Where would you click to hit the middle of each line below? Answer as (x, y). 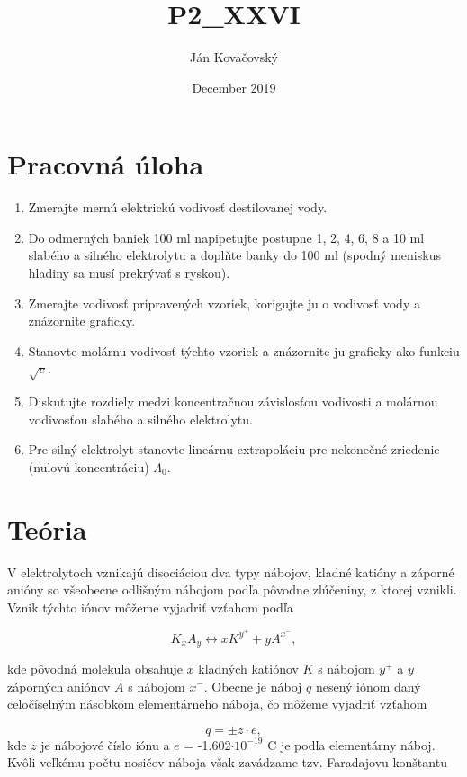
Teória (47, 528)
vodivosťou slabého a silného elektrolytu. (140, 419)
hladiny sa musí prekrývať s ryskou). (129, 273)
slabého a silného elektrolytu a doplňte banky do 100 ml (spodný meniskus (234, 255)
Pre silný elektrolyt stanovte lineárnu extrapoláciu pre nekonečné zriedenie (234, 449)
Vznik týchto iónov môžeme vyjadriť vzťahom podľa (150, 607)
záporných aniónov (59, 686)
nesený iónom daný (368, 686)
